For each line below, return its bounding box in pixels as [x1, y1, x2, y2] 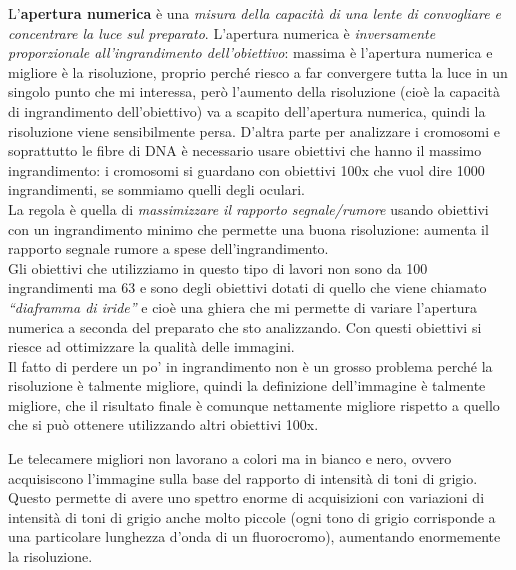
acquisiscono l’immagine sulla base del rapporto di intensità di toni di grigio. [8, 467, 478, 488]
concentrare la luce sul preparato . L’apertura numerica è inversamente [8, 22, 436, 43]
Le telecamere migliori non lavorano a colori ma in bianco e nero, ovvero [8, 448, 452, 469]
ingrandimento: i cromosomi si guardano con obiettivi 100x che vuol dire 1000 [8, 159, 485, 180]
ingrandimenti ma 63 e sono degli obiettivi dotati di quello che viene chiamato [8, 277, 487, 298]
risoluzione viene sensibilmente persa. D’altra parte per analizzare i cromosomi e [8, 120, 500, 141]
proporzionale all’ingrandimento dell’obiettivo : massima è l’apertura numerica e [8, 42, 493, 63]
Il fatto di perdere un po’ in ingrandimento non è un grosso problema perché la [8, 355, 493, 376]
